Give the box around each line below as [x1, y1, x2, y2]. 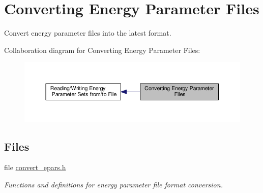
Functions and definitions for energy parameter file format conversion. [4, 179, 223, 190]
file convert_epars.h [4, 162, 66, 173]
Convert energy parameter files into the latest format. [4, 27, 171, 38]
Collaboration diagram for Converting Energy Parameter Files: [4, 44, 200, 55]
